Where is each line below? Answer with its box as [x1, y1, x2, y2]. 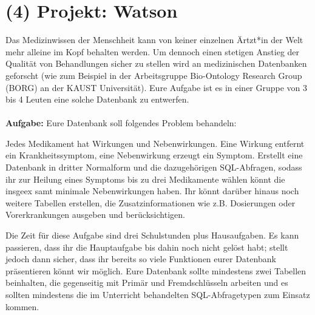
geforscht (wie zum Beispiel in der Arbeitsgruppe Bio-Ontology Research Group [5, 69, 302, 81]
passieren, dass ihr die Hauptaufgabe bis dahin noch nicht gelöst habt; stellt [5, 240, 288, 253]
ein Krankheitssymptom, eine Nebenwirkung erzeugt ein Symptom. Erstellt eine [5, 149, 303, 161]
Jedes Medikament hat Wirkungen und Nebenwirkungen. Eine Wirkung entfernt [5, 137, 305, 149]
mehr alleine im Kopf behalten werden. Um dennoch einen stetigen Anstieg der [5, 45, 300, 58]
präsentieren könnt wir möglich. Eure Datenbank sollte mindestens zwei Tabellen [5, 264, 307, 277]
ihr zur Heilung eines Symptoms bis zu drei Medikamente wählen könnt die [5, 172, 285, 185]
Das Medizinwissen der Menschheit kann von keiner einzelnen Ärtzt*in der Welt [5, 33, 303, 46]
